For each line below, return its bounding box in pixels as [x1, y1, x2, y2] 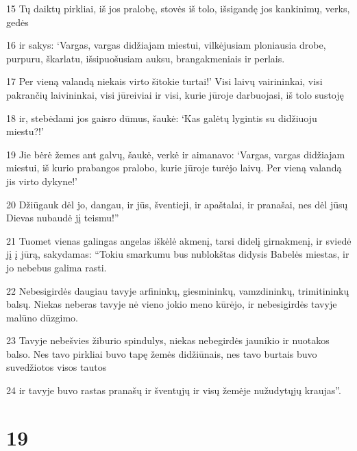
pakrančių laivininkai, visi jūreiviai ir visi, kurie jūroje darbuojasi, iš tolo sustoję [6, 87, 344, 101]
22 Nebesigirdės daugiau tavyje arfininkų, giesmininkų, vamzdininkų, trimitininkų [6, 283, 349, 297]
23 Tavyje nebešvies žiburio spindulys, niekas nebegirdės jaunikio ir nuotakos [6, 333, 330, 348]
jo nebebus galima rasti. [6, 260, 107, 274]
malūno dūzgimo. [6, 310, 79, 324]
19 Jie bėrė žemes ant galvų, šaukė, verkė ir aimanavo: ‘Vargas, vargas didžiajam [6, 147, 345, 161]
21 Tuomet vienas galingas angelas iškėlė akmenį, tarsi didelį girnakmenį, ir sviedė [6, 233, 352, 247]
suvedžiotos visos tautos [6, 360, 107, 374]
